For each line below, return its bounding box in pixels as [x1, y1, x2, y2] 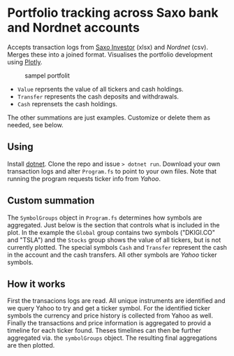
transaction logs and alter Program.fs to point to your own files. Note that [7, 166, 217, 176]
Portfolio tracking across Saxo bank [7, 5, 219, 21]
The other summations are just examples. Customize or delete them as [7, 113, 211, 122]
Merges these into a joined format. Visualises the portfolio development [7, 50, 213, 59]
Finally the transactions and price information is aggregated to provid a [7, 319, 212, 327]
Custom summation [7, 194, 95, 207]
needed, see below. [7, 120, 64, 129]
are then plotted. [7, 341, 55, 350]
